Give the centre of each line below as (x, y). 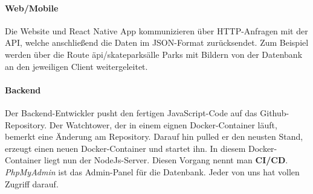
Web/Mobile (32, 8)
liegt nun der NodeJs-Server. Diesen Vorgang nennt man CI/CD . (166, 160)
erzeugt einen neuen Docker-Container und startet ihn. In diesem (125, 148)
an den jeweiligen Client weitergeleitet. (76, 66)
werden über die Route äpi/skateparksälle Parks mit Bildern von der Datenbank (154, 54)
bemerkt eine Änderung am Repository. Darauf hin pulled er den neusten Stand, (154, 136)
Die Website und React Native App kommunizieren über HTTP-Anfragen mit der (156, 30)
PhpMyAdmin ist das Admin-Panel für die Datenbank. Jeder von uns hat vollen (152, 171)
